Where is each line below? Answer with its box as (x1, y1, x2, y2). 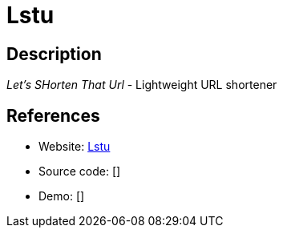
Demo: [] (38, 189, 85, 204)
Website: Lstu (38, 139, 111, 154)
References (6, 105, 100, 126)
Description (6, 43, 102, 64)
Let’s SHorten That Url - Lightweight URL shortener (6, 78, 277, 92)
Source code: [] (38, 164, 121, 179)
